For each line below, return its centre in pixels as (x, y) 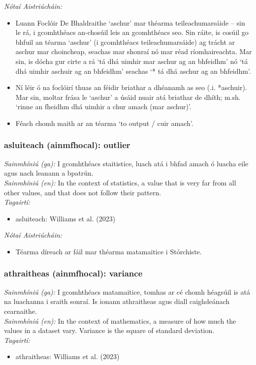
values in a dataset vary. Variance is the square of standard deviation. (109, 330)
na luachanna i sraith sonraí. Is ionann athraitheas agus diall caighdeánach (117, 301)
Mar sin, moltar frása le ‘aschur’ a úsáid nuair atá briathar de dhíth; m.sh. (128, 97)
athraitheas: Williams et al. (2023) (67, 356)
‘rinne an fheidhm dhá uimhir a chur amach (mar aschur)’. (103, 106)
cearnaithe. (20, 311)
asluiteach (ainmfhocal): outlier (67, 145)
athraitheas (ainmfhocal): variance (73, 273)
